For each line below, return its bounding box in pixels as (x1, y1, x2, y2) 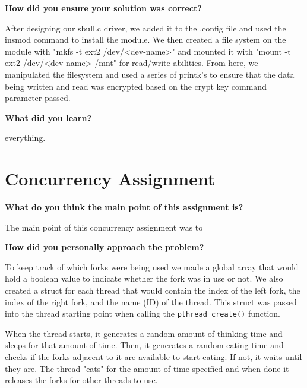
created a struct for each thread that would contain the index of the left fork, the (5, 284, 300, 296)
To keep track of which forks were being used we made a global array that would (5, 260, 299, 273)
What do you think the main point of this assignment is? (5, 201, 243, 213)
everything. (5, 131, 46, 144)
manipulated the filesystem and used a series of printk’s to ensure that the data (5, 68, 295, 80)
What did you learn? (5, 111, 92, 124)
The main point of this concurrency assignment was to (5, 220, 203, 233)
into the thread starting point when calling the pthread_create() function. (5, 307, 280, 320)
